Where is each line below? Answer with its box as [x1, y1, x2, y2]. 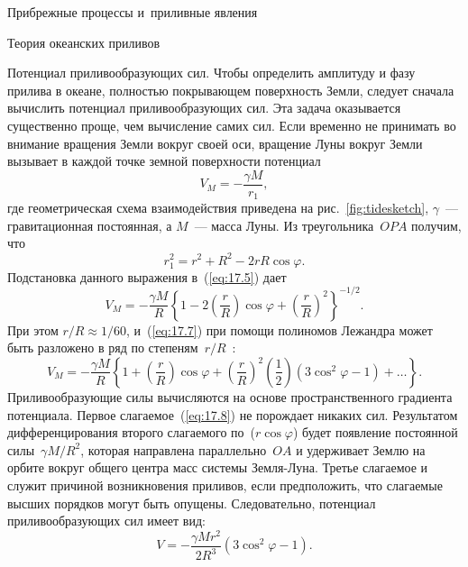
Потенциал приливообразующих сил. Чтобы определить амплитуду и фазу [7, 63, 416, 82]
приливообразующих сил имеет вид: [7, 511, 206, 530]
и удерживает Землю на [296, 440, 426, 459]
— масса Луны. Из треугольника [194, 215, 374, 234]
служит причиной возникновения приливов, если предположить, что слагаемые [7, 475, 443, 494]
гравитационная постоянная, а [7, 215, 172, 234]
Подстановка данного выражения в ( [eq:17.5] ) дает [7, 267, 287, 286]
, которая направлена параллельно [80, 440, 267, 459]
